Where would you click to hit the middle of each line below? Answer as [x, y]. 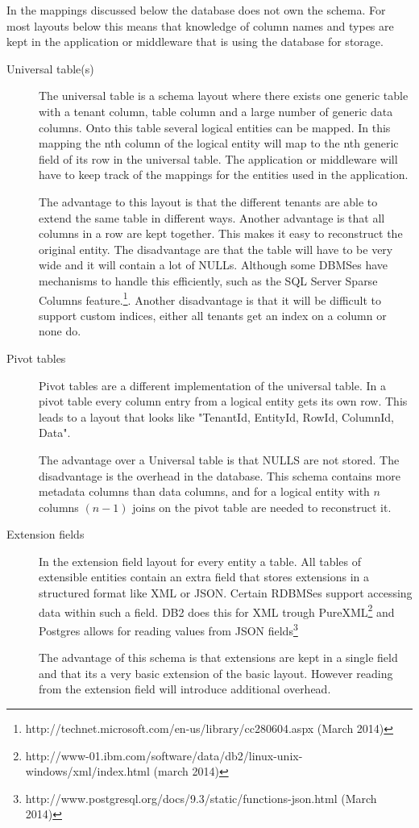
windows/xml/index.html [87, 771]
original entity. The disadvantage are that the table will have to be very [216, 249]
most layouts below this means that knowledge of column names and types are [200, 25]
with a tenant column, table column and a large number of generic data [216, 111]
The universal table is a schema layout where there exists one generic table [224, 96]
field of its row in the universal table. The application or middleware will [218, 158]
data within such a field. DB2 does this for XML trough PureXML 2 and [217, 610]
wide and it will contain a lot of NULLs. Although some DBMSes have [214, 265]
